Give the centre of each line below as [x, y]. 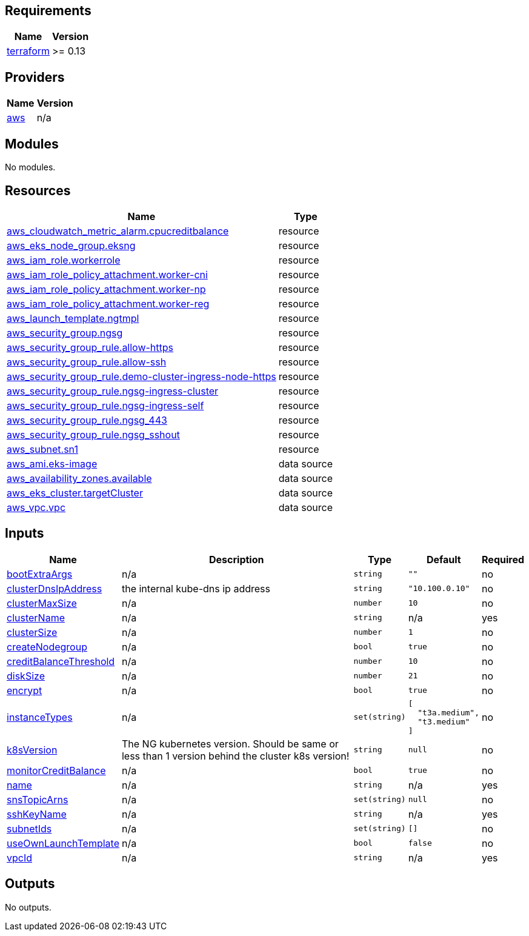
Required [503, 559]
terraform [28, 51]
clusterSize [32, 632]
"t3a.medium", [449, 712]
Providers [35, 77]
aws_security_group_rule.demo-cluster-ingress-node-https [141, 376]
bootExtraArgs [40, 574]
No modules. [30, 167]
